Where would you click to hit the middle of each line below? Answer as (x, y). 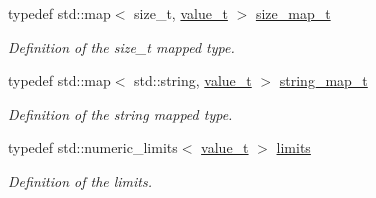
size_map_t (293, 13)
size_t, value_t (181, 13)
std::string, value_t (193, 80)
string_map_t (323, 80)
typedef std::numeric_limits (93, 147)
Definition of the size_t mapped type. (121, 46)
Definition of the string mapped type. (120, 113)
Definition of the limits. (80, 180)
